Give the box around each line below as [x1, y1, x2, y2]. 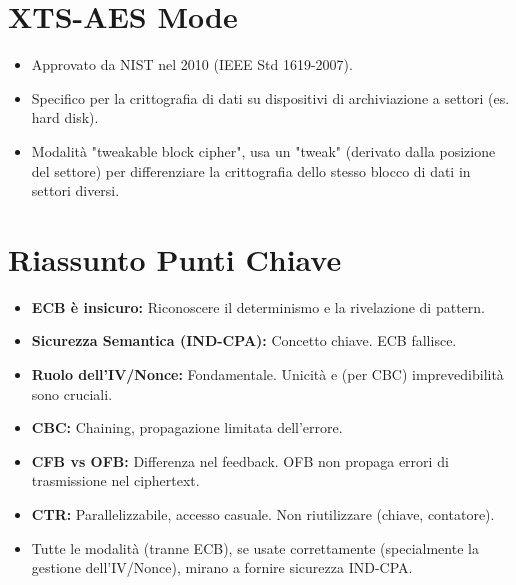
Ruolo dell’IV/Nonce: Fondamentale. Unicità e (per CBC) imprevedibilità [31, 364, 504, 384]
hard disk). [31, 107, 99, 128]
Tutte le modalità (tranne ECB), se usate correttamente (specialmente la [31, 537, 479, 558]
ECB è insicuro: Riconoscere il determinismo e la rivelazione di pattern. [31, 296, 485, 317]
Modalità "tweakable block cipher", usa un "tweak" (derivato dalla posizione [31, 140, 496, 161]
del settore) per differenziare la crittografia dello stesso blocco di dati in [31, 160, 471, 181]
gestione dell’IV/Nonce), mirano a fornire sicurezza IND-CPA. [31, 557, 413, 578]
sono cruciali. [31, 383, 113, 404]
